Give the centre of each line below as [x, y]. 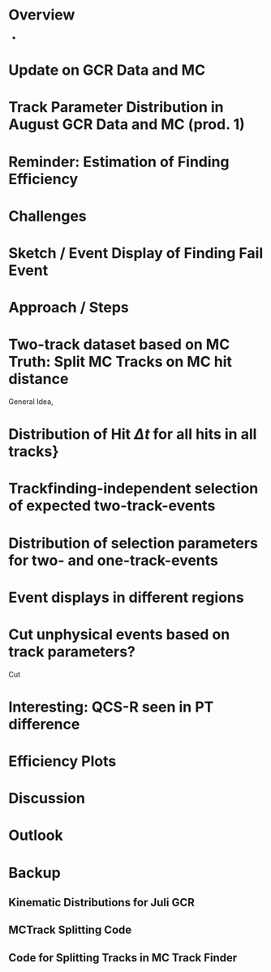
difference [44, 724]
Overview [42, 15]
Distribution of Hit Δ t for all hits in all [133, 434]
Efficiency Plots [62, 761]
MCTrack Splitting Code [70, 930]
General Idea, [31, 402]
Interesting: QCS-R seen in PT [111, 707]
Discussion [47, 799]
